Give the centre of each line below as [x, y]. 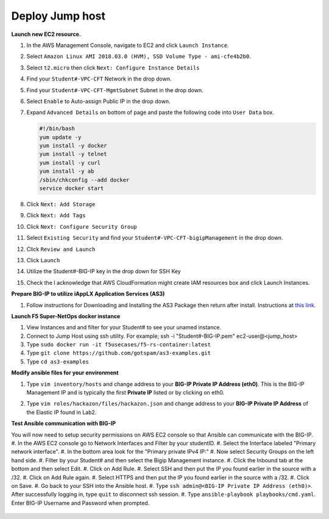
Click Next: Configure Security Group [82, 226]
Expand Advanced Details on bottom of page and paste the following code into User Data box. [150, 112]
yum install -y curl [70, 163]
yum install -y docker [73, 146]
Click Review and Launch [61, 249]
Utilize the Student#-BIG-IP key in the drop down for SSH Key [104, 271]
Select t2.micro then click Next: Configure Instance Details [113, 68]
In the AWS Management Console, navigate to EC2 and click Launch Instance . [128, 45]
